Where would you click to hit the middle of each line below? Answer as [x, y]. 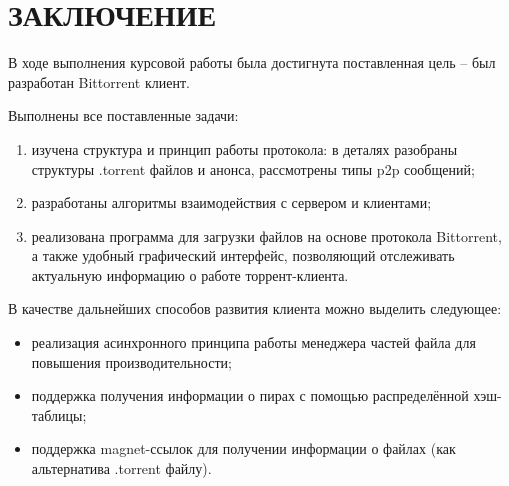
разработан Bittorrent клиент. [99, 81]
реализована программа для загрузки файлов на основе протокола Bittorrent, [266, 235]
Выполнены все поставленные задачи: [123, 115]
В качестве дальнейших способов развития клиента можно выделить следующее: [255, 308]
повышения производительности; [131, 361]
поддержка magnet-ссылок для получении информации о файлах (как [243, 448]
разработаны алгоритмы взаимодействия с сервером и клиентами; [231, 202]
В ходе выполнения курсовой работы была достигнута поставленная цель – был [252, 62]
